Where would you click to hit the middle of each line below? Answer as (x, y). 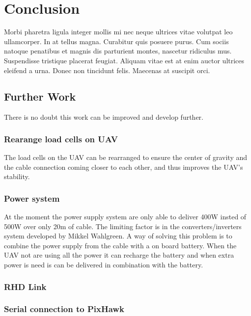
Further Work (40, 96)
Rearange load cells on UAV (61, 139)
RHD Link (25, 286)
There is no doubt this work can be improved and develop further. (104, 117)
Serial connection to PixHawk (64, 309)
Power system (32, 198)
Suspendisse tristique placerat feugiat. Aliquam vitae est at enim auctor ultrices (124, 60)
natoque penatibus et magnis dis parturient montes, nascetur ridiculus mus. (118, 51)
